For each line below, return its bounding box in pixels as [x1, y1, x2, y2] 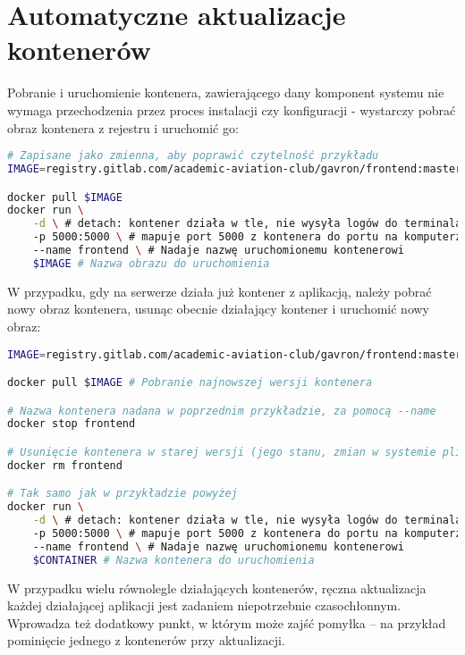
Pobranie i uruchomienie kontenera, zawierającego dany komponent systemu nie [7, 83, 444, 102]
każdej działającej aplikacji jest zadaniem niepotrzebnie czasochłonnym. [7, 596, 402, 615]
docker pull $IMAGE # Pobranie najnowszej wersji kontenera [7, 376, 373, 390]
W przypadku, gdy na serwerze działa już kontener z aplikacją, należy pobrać [7, 281, 432, 300]
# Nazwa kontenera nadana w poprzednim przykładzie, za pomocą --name [7, 404, 436, 417]
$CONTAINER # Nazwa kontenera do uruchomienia [32, 553, 315, 567]
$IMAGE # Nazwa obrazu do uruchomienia [32, 256, 270, 270]
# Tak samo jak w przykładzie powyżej [7, 487, 238, 500]
